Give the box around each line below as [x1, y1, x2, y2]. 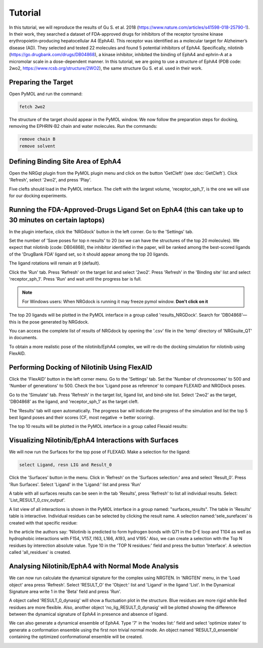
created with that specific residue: [9, 520, 78, 526]
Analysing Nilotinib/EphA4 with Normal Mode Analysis [9, 562, 179, 570]
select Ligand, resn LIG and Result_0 [19, 462, 112, 468]
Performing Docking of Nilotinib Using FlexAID [9, 363, 153, 371]
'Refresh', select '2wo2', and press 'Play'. [9, 177, 92, 183]
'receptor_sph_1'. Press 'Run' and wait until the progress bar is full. [9, 276, 142, 282]
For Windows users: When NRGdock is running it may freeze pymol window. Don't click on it [22, 298, 208, 304]
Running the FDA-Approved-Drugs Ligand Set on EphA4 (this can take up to [9, 205, 244, 214]
